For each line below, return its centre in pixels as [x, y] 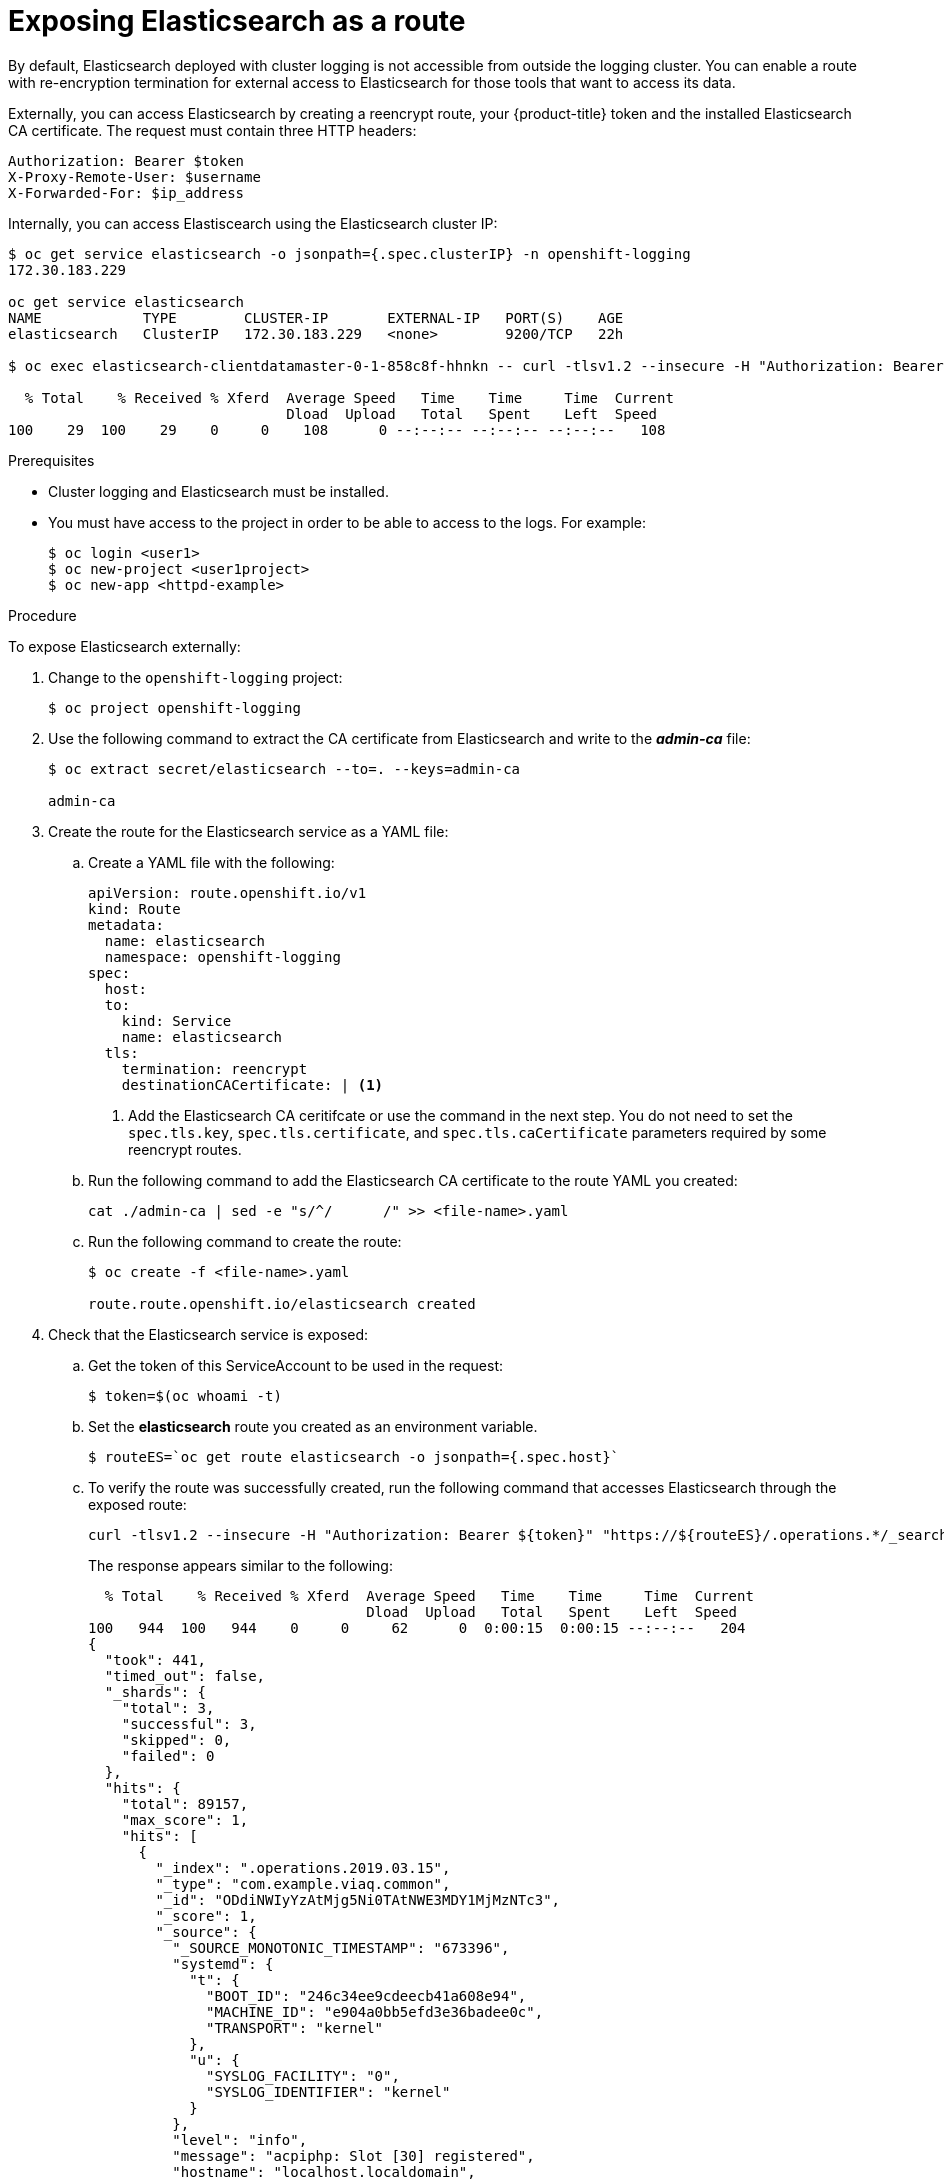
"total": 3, [168, 1707]
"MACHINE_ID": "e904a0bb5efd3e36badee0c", [375, 2011]
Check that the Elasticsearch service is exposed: [208, 1334]
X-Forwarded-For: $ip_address [126, 192]
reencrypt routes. [185, 1149]
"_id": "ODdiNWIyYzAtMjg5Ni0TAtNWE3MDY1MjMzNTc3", [358, 1899]
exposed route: [137, 1504]
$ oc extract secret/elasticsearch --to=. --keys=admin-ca [284, 768]
